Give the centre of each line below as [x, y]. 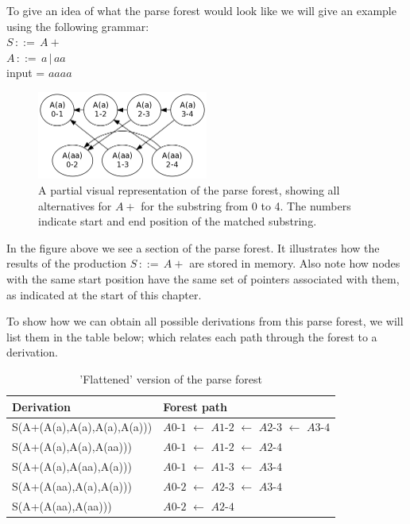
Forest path [195, 406]
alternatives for [75, 205]
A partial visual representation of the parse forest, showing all [189, 190]
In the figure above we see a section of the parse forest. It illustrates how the [193, 247]
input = [26, 73]
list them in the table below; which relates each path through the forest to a [192, 336]
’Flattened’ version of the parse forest [171, 379]
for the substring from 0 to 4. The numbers [246, 205]
